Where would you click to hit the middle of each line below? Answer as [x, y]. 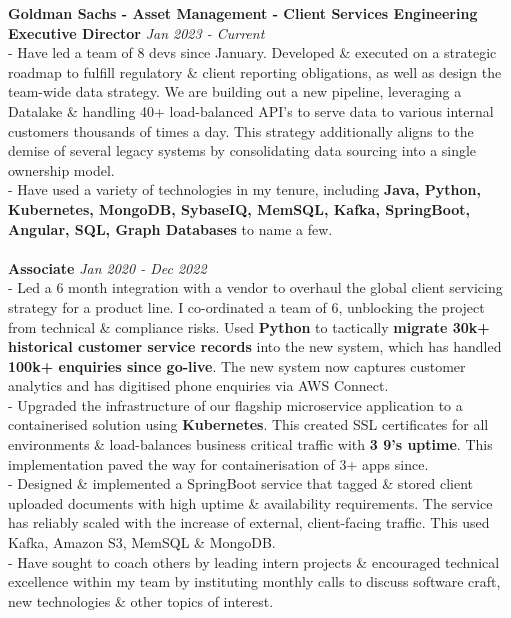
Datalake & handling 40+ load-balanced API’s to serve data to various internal [251, 110]
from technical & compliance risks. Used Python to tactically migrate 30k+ [249, 326]
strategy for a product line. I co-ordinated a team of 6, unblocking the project [246, 306]
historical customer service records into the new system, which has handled [255, 346]
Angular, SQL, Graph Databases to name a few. [170, 228]
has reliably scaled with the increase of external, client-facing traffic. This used [249, 522]
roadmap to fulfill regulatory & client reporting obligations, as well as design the [255, 71]
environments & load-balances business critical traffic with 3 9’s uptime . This [250, 444]
